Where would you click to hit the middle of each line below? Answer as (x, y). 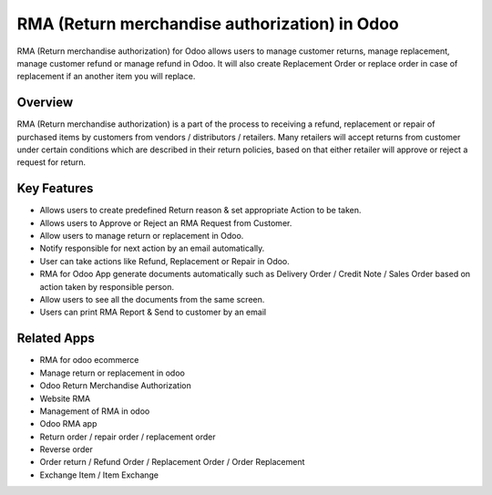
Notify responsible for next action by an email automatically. (152, 248)
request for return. (51, 162)
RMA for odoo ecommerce (89, 360)
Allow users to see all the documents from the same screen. (152, 300)
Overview (45, 103)
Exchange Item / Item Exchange (99, 475)
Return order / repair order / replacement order (128, 437)
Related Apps (56, 339)
